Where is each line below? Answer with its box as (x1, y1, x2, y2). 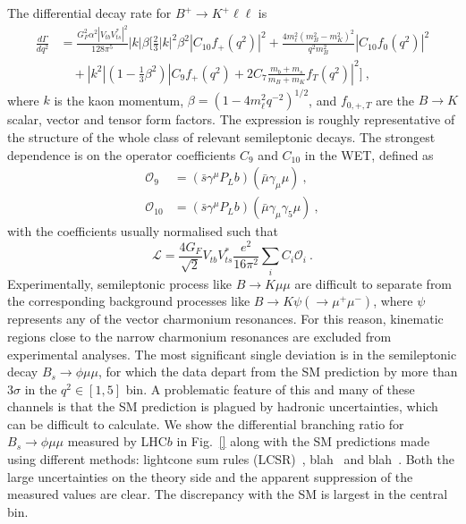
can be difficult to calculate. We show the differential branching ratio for (7, 414, 404, 433)
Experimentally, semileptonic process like (7, 274, 232, 292)
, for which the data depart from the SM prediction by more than (97, 362, 458, 381)
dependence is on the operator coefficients (7, 145, 236, 164)
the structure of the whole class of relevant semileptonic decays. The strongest (7, 128, 436, 146)
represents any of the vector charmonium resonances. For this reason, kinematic (7, 309, 444, 328)
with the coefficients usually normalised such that (7, 222, 278, 241)
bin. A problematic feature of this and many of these (125, 379, 415, 398)
